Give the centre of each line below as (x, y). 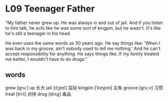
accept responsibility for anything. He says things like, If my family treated (82, 54)
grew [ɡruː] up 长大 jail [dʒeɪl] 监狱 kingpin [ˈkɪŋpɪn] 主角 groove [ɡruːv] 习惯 (84, 87)
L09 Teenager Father (50, 9)
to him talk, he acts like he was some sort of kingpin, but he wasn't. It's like (83, 28)
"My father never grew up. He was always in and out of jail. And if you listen (84, 23)
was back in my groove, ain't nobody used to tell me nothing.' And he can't (83, 48)
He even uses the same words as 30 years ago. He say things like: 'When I (83, 43)
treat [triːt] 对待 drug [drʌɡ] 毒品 (38, 94)
